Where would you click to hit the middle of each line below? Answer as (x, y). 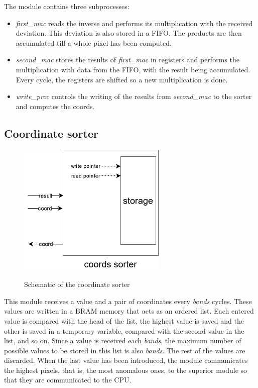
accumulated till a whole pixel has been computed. (94, 42)
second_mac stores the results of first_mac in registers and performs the (127, 60)
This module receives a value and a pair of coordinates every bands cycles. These (128, 301)
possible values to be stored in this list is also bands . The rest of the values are (125, 350)
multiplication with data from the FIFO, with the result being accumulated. (133, 69)
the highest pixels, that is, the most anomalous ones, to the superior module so (126, 370)
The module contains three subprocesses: (67, 6)
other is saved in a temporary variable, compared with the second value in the (124, 330)
